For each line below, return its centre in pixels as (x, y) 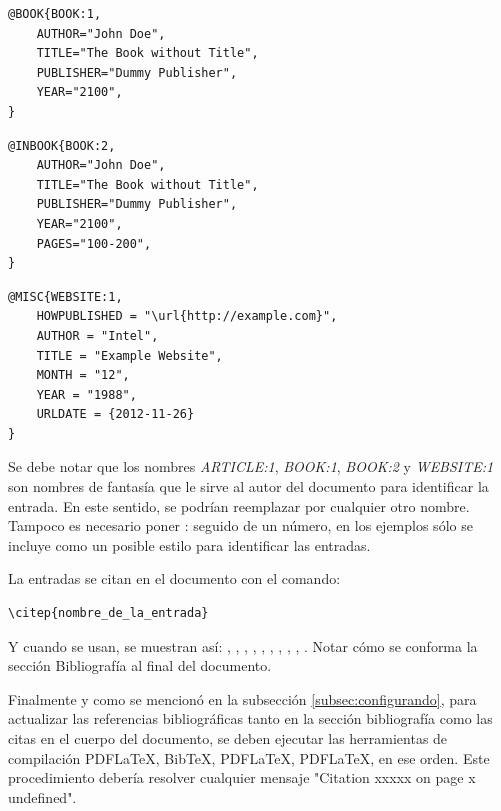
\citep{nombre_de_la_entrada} (108, 613)
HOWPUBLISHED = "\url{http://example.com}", (187, 316)
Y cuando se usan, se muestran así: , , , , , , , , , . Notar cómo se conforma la (243, 645)
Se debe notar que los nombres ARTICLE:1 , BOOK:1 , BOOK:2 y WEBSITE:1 (251, 466)
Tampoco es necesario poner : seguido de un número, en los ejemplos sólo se (240, 525)
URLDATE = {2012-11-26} (115, 414)
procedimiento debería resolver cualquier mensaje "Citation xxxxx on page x (242, 777)
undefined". (42, 796)
